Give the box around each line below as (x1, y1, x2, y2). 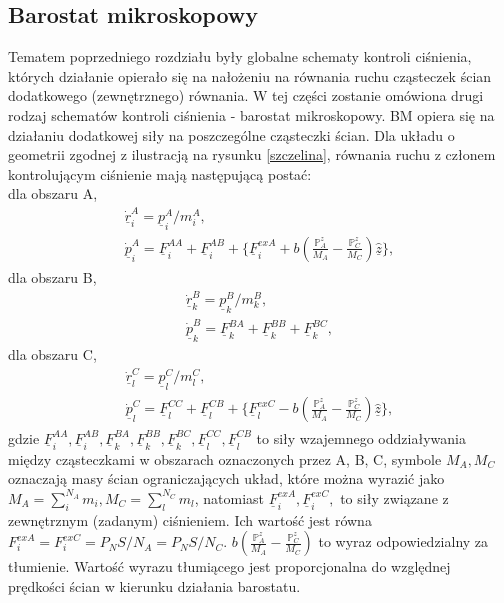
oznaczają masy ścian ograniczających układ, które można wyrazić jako (8, 468, 445, 489)
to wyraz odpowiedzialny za (318, 531, 489, 552)
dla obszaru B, (8, 266, 97, 287)
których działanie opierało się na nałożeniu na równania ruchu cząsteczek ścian (8, 65, 492, 86)
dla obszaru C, (8, 344, 97, 365)
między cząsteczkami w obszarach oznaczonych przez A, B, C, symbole (8, 448, 442, 469)
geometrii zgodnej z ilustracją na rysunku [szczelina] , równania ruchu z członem (8, 144, 496, 165)
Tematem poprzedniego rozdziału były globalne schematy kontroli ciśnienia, (8, 46, 472, 67)
